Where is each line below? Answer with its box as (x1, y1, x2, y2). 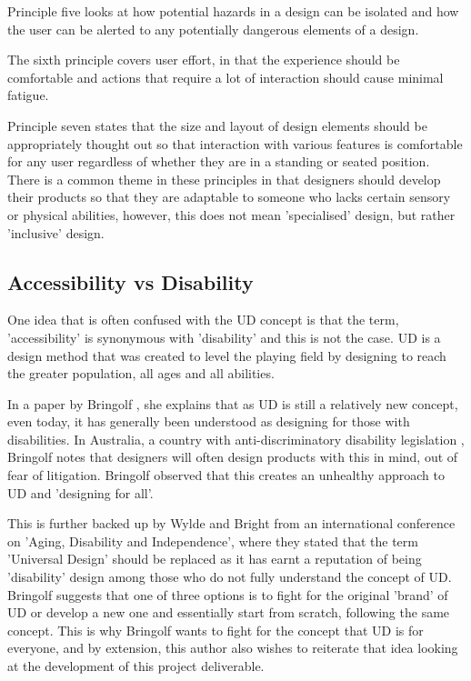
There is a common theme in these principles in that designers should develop (7, 169, 441, 188)
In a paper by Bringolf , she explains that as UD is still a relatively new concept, (7, 394, 458, 413)
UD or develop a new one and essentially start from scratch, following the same (7, 603, 450, 622)
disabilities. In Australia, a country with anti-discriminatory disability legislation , (7, 429, 465, 448)
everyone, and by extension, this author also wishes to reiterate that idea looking (7, 638, 458, 657)
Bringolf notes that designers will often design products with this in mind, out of (7, 447, 458, 466)
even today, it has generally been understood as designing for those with (7, 412, 410, 431)
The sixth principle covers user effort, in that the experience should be (7, 50, 400, 69)
